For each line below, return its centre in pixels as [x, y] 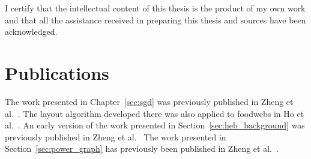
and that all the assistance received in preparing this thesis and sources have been [155, 19]
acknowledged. [31, 31]
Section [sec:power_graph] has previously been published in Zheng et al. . [142, 148]
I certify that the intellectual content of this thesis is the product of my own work [155, 8]
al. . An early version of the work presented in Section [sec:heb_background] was [155, 125]
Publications [57, 72]
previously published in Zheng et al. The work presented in [116, 136]
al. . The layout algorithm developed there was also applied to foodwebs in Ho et [155, 113]
